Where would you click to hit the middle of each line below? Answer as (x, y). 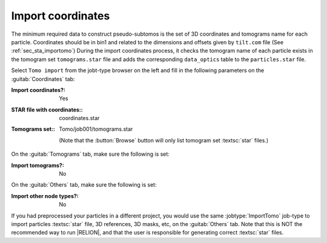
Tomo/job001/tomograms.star (96, 129)
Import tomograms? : (38, 165)
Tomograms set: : (33, 129)
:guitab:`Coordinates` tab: (43, 79)
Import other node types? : (45, 196)
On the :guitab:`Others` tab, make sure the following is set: (84, 185)
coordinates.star (79, 118)
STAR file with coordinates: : (47, 110)
